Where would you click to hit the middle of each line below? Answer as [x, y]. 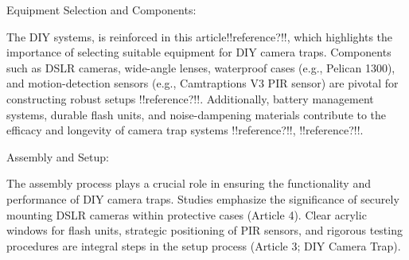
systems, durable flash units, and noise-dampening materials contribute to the [197, 114]
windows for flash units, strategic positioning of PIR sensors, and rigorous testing [204, 230]
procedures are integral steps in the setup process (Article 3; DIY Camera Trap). [204, 245]
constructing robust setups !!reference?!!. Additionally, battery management [190, 98]
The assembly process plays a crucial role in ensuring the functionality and [189, 183]
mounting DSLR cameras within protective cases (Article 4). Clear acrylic [187, 214]
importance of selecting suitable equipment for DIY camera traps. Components [199, 52]
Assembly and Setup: [58, 156]
